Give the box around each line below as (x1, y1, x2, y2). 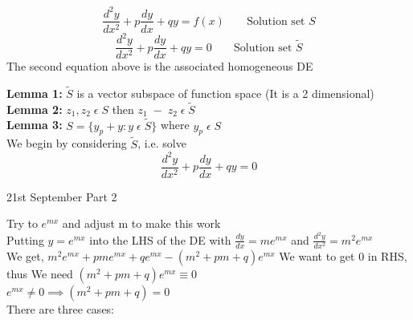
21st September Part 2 (6, 188, 117, 205)
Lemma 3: (6, 116, 63, 133)
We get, (6, 247, 44, 264)
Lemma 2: (6, 100, 63, 117)
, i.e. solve (137, 135, 186, 152)
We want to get (279, 247, 355, 264)
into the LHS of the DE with (89, 231, 231, 248)
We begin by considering (6, 135, 127, 152)
